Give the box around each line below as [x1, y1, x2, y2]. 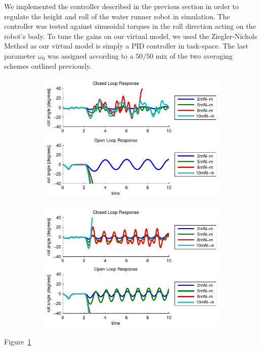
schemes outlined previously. [4, 60, 92, 71]
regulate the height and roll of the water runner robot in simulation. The [4, 11, 230, 21]
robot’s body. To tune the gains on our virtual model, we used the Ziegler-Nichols [4, 30, 257, 41]
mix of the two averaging [155, 50, 233, 61]
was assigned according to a [48, 50, 134, 61]
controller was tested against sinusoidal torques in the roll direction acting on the [4, 21, 256, 31]
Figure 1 [4, 336, 31, 346]
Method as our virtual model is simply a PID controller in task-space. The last [4, 40, 248, 51]
